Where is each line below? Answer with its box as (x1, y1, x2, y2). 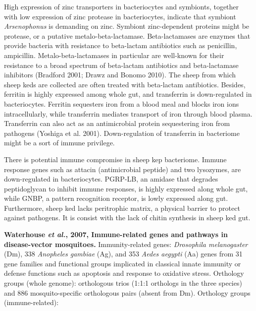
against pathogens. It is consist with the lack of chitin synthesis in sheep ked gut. (4, 212, 251, 223)
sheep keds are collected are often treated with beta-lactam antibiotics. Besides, (4, 79, 246, 89)
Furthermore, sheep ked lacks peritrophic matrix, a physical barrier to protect (4, 202, 240, 213)
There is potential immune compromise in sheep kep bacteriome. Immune (4, 154, 227, 164)
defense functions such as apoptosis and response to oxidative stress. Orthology (4, 268, 244, 278)
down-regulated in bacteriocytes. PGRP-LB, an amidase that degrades (4, 174, 218, 184)
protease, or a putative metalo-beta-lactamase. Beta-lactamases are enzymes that (4, 30, 251, 41)
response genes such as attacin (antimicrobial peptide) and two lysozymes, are (4, 164, 241, 174)
